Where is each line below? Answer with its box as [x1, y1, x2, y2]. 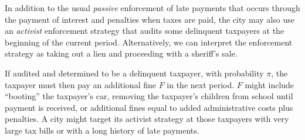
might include [245, 78, 294, 90]
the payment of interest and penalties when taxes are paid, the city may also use [5, 13, 294, 25]
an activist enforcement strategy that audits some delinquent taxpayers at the [5, 24, 284, 37]
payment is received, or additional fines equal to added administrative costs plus [5, 101, 293, 113]
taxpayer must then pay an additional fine [5, 78, 156, 90]
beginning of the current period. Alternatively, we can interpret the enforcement [5, 36, 293, 48]
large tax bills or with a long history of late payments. [5, 124, 199, 136]
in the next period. [167, 78, 235, 90]
